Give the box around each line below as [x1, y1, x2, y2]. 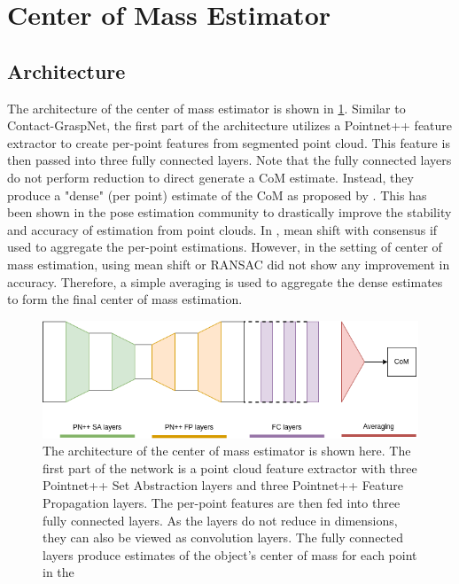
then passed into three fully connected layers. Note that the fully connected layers [7, 151, 452, 169]
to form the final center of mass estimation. [7, 290, 243, 308]
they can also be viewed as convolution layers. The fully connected [43, 528, 404, 547]
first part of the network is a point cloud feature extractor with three [43, 458, 417, 477]
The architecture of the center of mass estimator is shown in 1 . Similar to [7, 98, 406, 117]
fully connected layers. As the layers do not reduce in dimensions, [43, 510, 398, 529]
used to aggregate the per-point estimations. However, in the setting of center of [7, 237, 442, 256]
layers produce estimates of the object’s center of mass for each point [43, 545, 417, 564]
